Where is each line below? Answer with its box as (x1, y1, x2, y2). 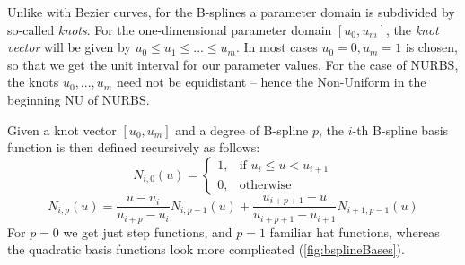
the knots (7, 73, 59, 91)
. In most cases (236, 38, 318, 56)
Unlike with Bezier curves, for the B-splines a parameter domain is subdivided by (7, 3, 455, 21)
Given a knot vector (7, 120, 117, 139)
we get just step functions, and (63, 222, 232, 241)
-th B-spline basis (352, 120, 449, 139)
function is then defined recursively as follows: (7, 138, 260, 157)
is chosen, (405, 38, 458, 56)
